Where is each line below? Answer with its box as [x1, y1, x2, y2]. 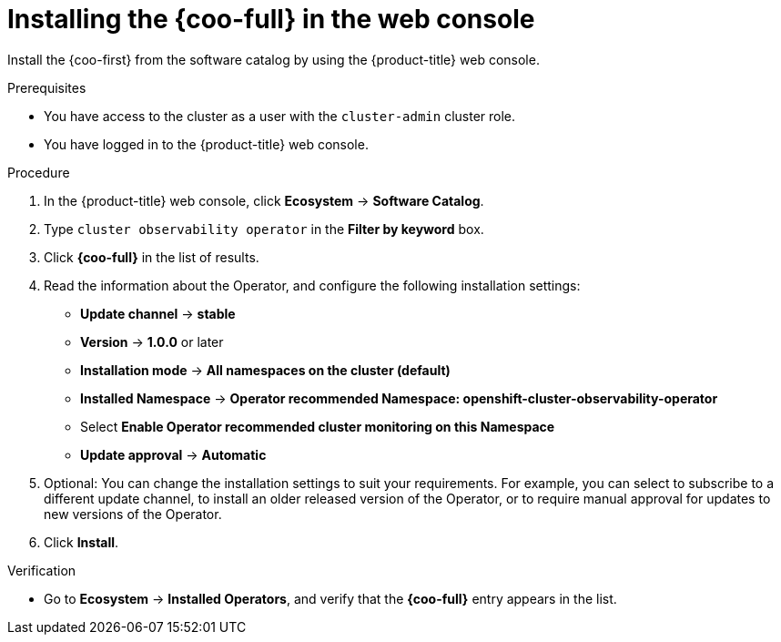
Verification [7, 562, 76, 578]
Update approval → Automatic [80, 446, 267, 463]
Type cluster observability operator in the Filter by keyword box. [44, 220, 484, 237]
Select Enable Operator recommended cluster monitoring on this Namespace [80, 418, 555, 434]
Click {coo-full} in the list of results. [44, 249, 259, 265]
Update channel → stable [80, 305, 236, 321]
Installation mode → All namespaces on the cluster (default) [80, 362, 451, 378]
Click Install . [44, 534, 119, 550]
